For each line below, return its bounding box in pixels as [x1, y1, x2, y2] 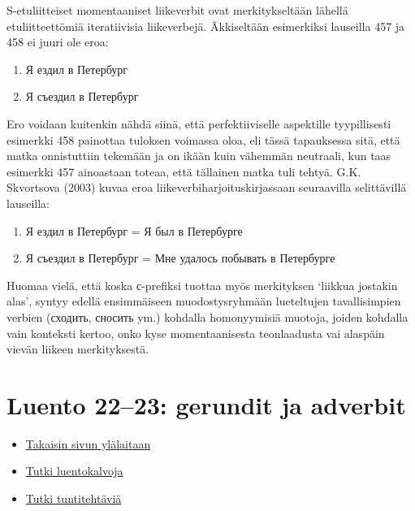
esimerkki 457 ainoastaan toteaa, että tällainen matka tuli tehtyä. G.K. [6, 162, 361, 180]
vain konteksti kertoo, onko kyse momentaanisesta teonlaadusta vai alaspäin [6, 324, 385, 341]
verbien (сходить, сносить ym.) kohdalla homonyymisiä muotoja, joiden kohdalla [6, 308, 409, 325]
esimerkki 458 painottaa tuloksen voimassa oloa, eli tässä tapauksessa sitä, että [6, 131, 400, 148]
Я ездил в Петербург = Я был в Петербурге [25, 222, 243, 239]
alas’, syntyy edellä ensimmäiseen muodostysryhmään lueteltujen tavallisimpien [6, 292, 401, 310]
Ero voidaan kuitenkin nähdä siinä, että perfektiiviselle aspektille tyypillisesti [6, 115, 391, 132]
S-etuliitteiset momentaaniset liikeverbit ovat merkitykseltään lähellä [6, 2, 348, 18]
